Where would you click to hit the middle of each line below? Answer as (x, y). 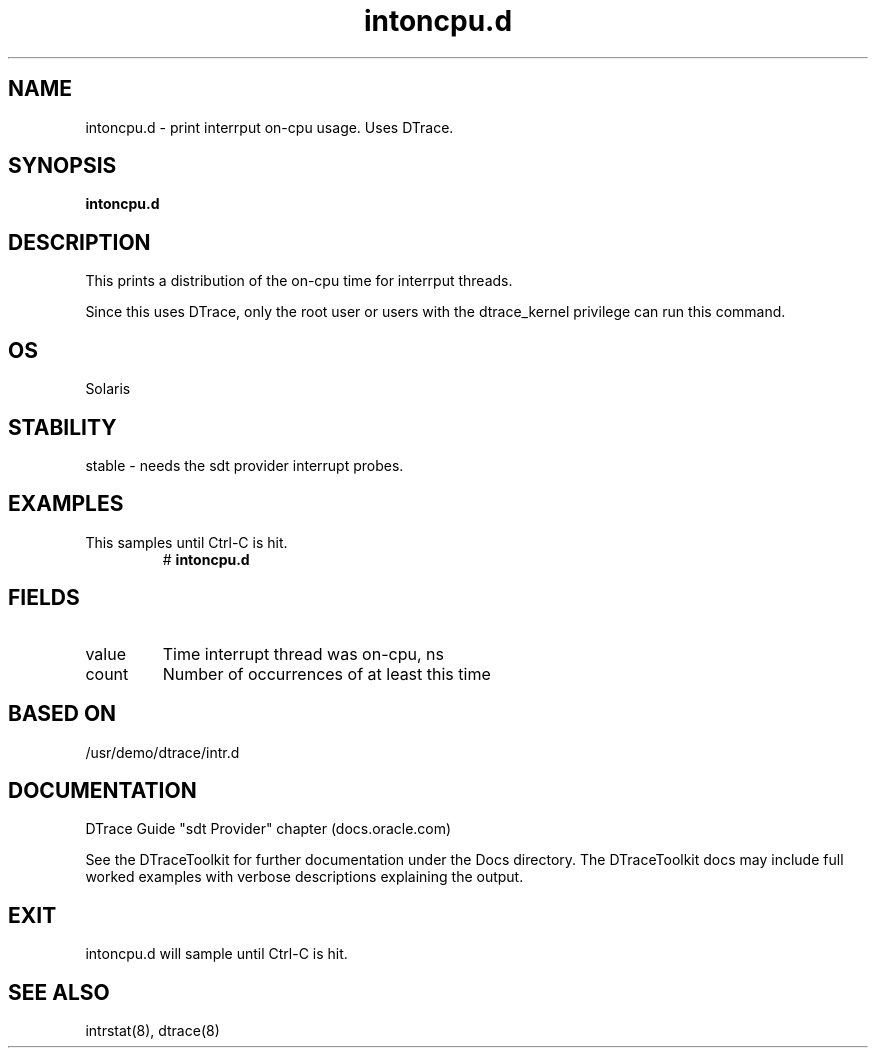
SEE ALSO (59, 992)
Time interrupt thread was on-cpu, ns (303, 653)
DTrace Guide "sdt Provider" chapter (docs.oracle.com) (268, 829)
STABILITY (62, 427)
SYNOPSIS (62, 166)
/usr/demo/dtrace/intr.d (162, 752)
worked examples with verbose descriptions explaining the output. (304, 877)
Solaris (108, 389)
